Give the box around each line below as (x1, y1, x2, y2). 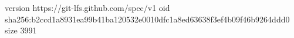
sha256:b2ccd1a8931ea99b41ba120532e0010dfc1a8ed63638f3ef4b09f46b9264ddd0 (5, 13, 290, 25)
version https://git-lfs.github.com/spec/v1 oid (5, 2, 170, 13)
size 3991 (5, 24, 37, 36)
